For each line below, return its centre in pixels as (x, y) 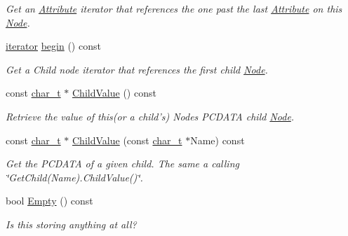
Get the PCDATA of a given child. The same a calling (122, 164)
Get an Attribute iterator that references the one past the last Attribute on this (174, 8)
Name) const (217, 140)
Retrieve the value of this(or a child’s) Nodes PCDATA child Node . (150, 116)
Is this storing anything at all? (71, 224)
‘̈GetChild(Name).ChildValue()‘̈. (74, 177)
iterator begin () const (53, 46)
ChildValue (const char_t (127, 140)
